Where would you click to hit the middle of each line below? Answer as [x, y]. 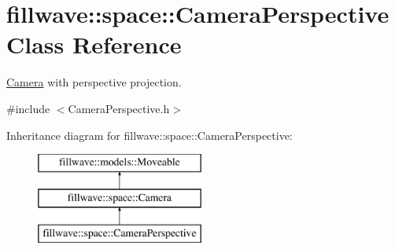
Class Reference [94, 44]
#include [28, 108]
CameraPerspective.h [119, 108]
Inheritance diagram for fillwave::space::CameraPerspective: [150, 135]
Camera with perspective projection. [94, 82]
